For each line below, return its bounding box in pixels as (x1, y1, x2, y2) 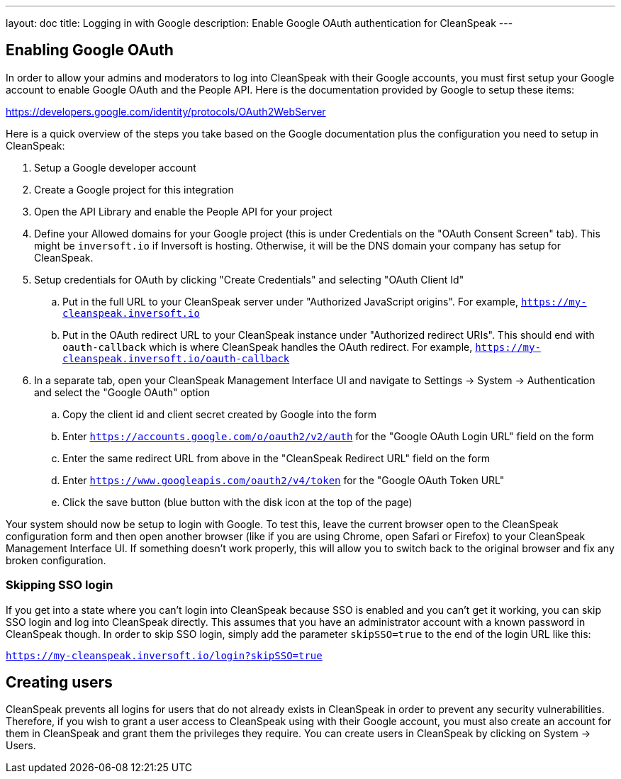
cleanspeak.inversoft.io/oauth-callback (62, 352, 290, 364)
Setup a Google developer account (34, 161, 196, 174)
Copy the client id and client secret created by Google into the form (62, 408, 376, 420)
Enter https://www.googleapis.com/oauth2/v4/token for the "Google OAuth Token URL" (62, 473, 505, 486)
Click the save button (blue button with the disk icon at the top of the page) (62, 495, 413, 508)
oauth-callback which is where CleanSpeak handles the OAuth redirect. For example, (62, 340, 473, 353)
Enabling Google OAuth (6, 41, 174, 60)
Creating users (6, 673, 113, 692)
